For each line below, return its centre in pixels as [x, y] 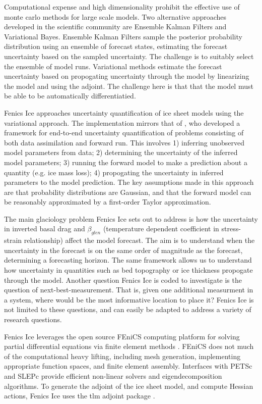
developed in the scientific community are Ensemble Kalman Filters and [115, 27]
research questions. [33, 319]
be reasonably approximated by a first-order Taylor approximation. [108, 202]
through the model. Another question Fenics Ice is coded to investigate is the [123, 280]
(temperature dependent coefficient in [161, 229]
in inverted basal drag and [45, 229]
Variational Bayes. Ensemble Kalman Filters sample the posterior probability [123, 36]
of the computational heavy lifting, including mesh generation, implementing [122, 356]
